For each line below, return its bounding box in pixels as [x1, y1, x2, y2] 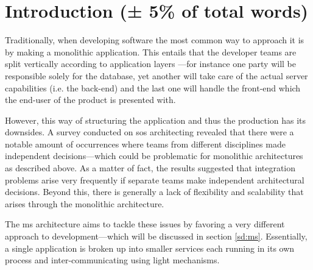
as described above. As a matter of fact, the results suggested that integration [5, 162, 296, 174]
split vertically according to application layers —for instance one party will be [5, 57, 297, 70]
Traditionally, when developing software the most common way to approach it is [5, 34, 304, 46]
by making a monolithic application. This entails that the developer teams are [5, 45, 297, 58]
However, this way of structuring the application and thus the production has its [5, 113, 306, 126]
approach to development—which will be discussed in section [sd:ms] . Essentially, [5, 230, 308, 243]
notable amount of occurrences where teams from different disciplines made [5, 137, 286, 150]
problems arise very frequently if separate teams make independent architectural [5, 173, 304, 186]
